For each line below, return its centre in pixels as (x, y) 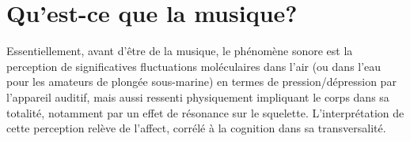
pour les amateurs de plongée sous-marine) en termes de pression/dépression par (201, 82)
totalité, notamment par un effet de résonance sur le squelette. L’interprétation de (205, 112)
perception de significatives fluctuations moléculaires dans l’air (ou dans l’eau (194, 66)
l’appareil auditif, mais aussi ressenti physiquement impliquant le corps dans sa (198, 96)
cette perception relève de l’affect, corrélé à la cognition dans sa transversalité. (196, 128)
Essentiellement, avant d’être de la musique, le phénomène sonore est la (180, 51)
